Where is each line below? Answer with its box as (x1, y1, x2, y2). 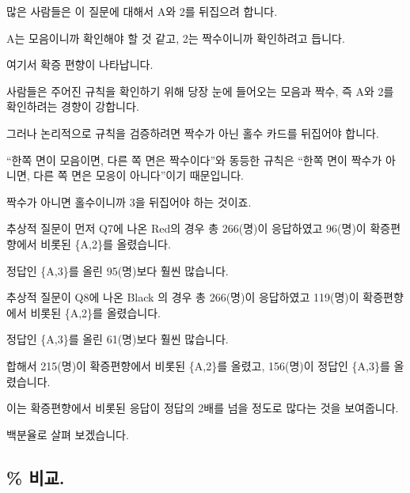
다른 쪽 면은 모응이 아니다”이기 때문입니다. (33, 167, 244, 184)
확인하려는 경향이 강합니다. (6, 98, 139, 115)
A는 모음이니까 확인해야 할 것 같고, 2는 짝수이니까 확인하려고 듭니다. (6, 29, 345, 46)
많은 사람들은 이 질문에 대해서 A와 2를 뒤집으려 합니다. (6, 3, 278, 19)
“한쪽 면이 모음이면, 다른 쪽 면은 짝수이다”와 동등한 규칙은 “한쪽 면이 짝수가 (6, 151, 382, 168)
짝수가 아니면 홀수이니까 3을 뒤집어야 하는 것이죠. (6, 193, 252, 210)
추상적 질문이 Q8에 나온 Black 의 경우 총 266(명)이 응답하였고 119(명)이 (6, 289, 359, 305)
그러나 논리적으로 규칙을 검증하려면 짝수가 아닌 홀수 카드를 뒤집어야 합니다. (6, 124, 379, 141)
